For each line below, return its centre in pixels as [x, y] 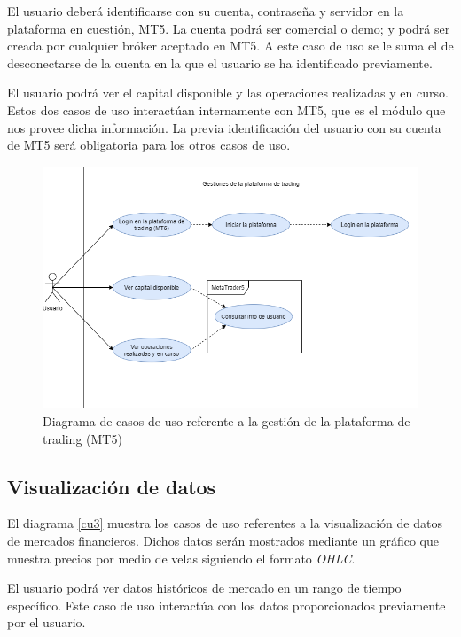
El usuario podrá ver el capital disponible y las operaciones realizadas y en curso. [228, 93]
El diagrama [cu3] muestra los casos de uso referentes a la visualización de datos [225, 523]
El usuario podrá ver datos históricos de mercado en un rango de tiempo [204, 588]
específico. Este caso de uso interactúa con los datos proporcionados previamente [227, 605]
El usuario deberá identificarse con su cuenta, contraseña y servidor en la [206, 11]
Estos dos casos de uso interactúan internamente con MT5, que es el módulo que [227, 109]
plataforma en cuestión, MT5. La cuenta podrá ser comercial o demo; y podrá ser [229, 28]
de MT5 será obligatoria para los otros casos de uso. [149, 145]
